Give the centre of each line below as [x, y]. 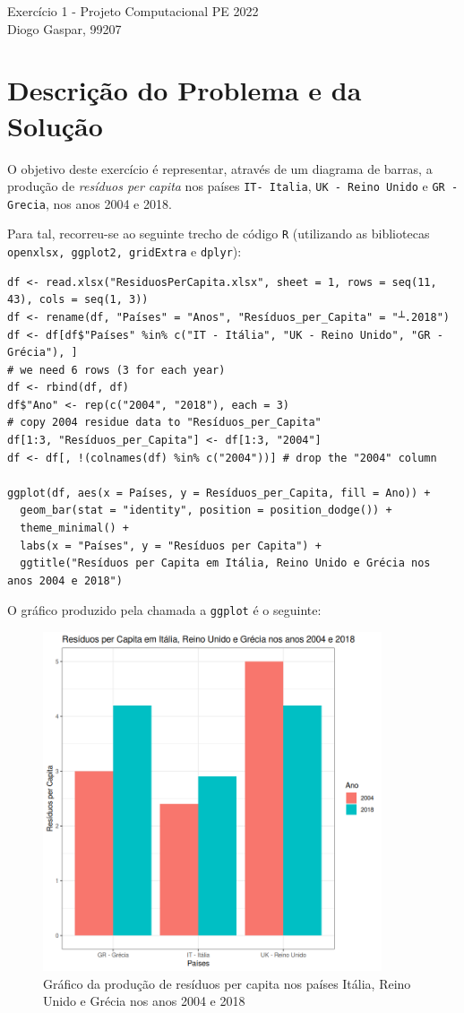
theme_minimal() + [75, 528]
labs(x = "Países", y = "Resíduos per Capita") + [171, 545]
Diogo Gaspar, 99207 [64, 28]
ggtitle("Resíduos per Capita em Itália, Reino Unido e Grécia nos [225, 563]
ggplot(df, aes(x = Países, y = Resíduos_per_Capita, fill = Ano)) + [219, 493]
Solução [55, 125]
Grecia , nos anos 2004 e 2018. [90, 203]
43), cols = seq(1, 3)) [78, 300]
